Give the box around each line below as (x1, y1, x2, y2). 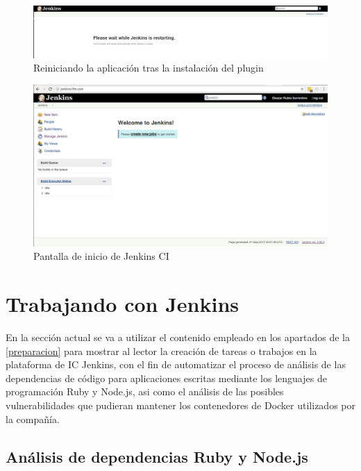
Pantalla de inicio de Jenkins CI (33, 249, 169, 263)
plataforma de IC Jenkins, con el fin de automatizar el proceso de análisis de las (6, 357, 346, 372)
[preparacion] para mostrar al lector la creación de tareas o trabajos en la (6, 343, 317, 358)
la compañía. (6, 411, 60, 426)
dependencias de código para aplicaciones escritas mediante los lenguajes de (6, 370, 327, 385)
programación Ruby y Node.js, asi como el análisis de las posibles (6, 384, 284, 399)
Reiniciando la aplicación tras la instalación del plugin (33, 60, 264, 75)
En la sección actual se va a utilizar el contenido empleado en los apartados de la (6, 329, 350, 344)
